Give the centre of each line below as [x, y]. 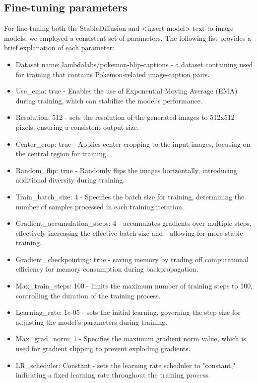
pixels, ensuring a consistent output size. [77, 127]
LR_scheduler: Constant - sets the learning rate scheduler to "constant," [126, 365]
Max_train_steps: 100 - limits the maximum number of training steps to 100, [134, 286]
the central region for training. [62, 153]
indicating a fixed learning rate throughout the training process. [113, 375]
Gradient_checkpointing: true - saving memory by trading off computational [132, 259]
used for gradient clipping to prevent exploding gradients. [103, 348]
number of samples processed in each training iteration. [100, 206]
